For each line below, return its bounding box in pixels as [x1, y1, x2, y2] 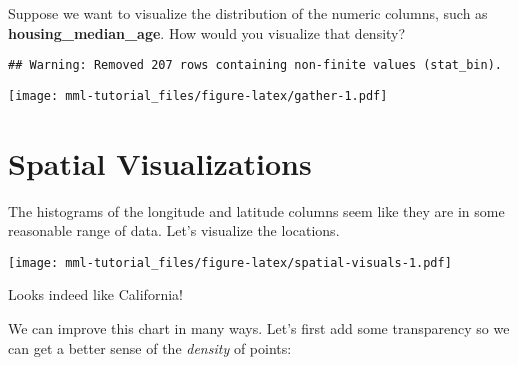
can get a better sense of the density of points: [8, 337, 292, 358]
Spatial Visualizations [8, 142, 312, 183]
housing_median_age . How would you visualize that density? [8, 22, 406, 43]
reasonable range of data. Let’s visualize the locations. [8, 220, 340, 241]
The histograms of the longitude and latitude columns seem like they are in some [8, 200, 505, 221]
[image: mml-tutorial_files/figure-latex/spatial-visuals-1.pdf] [8, 255, 452, 270]
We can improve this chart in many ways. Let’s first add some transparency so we [8, 318, 510, 339]
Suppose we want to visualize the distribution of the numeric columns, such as [8, 3, 488, 23]
